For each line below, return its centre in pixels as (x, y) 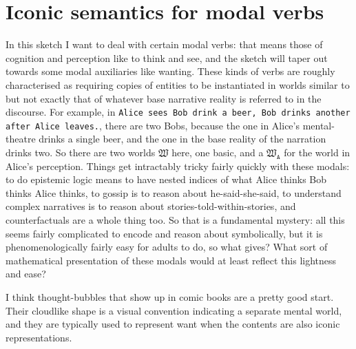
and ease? (26, 274)
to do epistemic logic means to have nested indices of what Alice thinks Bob (166, 179)
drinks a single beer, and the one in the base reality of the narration (182, 139)
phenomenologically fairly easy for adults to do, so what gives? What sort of (167, 247)
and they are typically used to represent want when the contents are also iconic (173, 324)
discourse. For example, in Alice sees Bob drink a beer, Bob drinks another (178, 112)
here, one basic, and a (218, 152)
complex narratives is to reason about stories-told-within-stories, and (151, 206)
